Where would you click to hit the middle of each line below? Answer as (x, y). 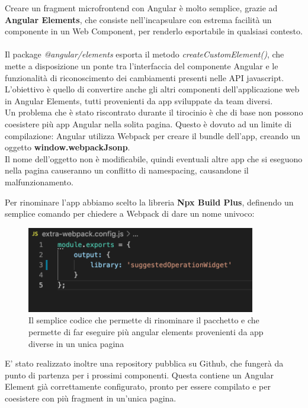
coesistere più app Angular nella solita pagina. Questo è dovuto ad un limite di (148, 123)
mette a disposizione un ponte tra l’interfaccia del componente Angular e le (142, 65)
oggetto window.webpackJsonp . (68, 147)
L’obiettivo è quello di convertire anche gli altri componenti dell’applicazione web (152, 89)
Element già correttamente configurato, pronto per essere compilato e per (138, 386)
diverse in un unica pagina (76, 343)
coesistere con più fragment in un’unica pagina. (91, 398)
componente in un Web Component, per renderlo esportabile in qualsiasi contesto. (154, 31)
